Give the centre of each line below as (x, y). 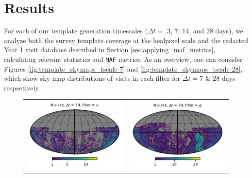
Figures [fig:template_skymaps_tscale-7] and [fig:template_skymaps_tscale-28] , (123, 68)
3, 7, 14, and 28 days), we (205, 31)
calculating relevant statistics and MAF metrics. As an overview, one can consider (123, 59)
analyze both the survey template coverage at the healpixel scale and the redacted (126, 40)
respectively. (22, 87)
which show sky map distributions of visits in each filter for (92, 78)
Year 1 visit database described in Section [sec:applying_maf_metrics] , (110, 50)
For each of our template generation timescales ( (76, 31)
